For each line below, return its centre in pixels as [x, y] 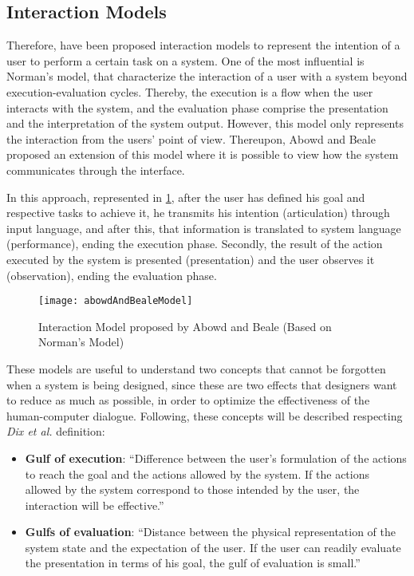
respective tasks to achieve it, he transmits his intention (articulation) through [198, 213]
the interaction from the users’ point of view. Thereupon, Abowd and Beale [191, 138]
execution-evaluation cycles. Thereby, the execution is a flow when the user [190, 91]
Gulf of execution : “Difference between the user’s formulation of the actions [216, 458]
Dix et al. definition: [56, 431]
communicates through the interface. [96, 170]
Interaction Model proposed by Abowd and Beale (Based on [185, 326]
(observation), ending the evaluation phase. [112, 275]
